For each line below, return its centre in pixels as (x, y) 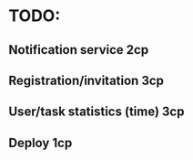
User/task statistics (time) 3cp (96, 112)
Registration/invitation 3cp (86, 80)
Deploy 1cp (41, 143)
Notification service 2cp (79, 50)
